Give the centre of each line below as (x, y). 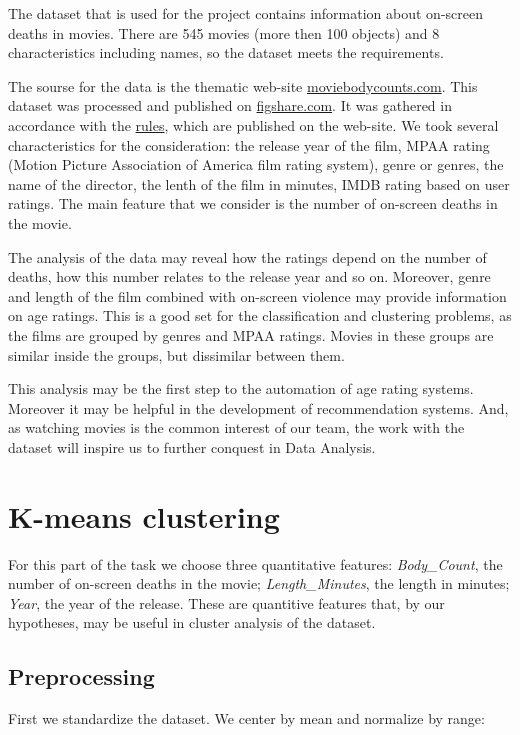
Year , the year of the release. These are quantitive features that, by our (226, 602)
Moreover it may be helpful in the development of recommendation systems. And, (258, 407)
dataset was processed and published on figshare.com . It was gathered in (230, 105)
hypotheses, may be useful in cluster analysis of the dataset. (192, 622)
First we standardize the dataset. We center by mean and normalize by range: (246, 718)
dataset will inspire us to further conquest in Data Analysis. (192, 446)
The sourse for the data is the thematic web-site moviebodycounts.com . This (243, 85)
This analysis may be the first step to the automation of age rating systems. (241, 388)
